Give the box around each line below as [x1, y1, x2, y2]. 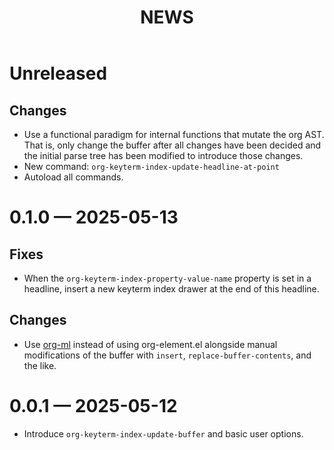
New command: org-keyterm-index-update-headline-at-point [23, 161, 280, 172]
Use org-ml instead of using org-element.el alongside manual [23, 338, 278, 350]
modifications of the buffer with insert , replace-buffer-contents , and [23, 349, 312, 361]
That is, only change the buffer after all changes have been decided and [23, 139, 322, 151]
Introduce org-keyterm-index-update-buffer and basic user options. [23, 427, 304, 440]
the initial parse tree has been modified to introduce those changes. [23, 150, 304, 161]
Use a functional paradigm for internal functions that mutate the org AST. [23, 129, 325, 140]
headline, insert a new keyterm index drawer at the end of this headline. [23, 283, 320, 295]
